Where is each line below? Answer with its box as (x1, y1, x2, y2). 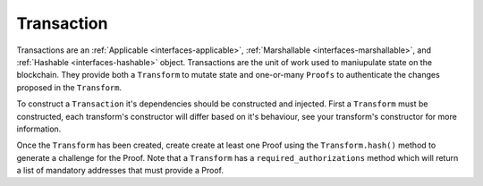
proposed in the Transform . (16, 81, 123, 93)
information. (16, 123, 62, 134)
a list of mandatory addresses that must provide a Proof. (16, 165, 224, 176)
